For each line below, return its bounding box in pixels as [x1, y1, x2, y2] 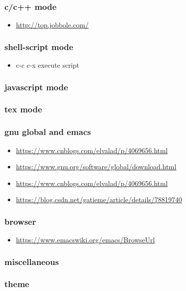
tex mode [4, 103, 42, 115]
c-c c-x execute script [16, 60, 79, 70]
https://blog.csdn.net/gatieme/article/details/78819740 [16, 194, 182, 205]
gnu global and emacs [4, 126, 91, 138]
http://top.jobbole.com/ [16, 20, 89, 30]
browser [4, 215, 36, 227]
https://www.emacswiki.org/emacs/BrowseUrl [16, 235, 155, 245]
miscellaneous [4, 255, 59, 267]
